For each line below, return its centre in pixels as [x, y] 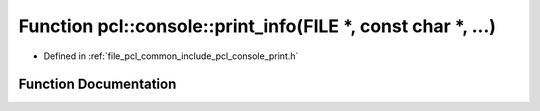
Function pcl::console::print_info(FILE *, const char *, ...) [257, 26]
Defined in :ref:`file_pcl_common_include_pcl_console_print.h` [171, 56]
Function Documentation [97, 84]
